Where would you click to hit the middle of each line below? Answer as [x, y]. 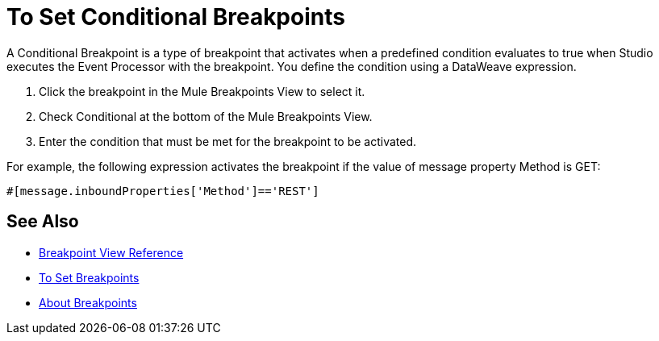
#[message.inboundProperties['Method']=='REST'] [163, 191]
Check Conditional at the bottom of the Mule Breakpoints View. [206, 116]
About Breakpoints [88, 302]
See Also [43, 222]
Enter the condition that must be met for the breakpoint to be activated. [228, 141]
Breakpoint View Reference [111, 252]
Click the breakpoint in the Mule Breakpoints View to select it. [202, 91]
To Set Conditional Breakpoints [176, 17]
